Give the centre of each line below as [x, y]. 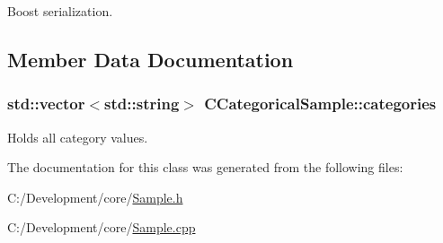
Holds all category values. [78, 137]
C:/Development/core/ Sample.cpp [102, 227]
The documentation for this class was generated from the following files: [205, 167]
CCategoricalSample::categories [320, 104]
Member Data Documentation [151, 59]
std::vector [46, 104]
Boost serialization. [60, 11]
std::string [142, 104]
